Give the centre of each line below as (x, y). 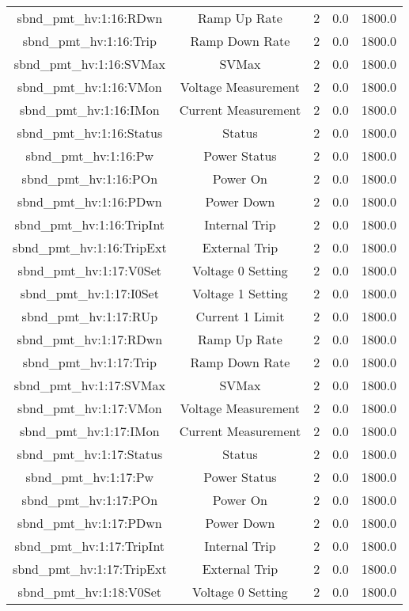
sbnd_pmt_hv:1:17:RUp (90, 316)
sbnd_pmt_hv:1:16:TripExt (90, 247)
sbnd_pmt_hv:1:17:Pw (90, 477)
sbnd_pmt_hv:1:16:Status (90, 133)
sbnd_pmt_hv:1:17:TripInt (90, 546)
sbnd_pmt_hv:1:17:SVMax (89, 385)
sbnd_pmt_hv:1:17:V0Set (90, 270)
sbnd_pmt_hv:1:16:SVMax (89, 64)
